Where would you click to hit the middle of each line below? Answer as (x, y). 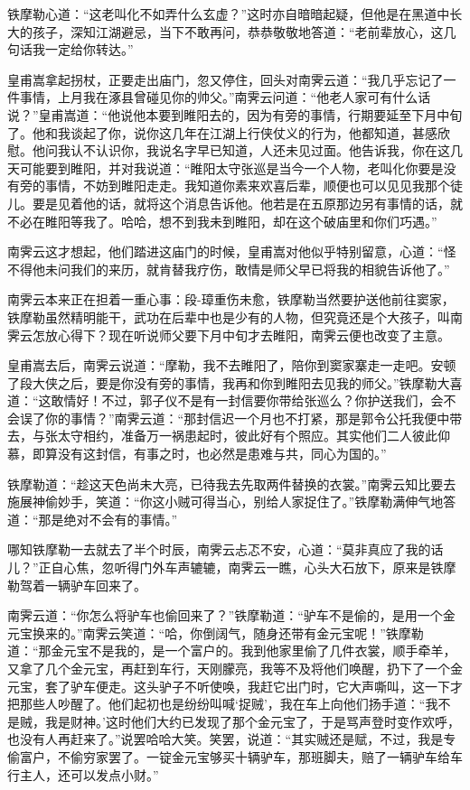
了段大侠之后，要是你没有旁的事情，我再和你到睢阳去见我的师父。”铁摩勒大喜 (235, 382)
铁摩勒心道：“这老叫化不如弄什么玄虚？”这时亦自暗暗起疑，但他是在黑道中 (229, 14)
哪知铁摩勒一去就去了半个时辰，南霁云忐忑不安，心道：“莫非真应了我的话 (226, 549)
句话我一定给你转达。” (70, 49)
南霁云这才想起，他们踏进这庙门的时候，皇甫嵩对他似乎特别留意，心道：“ (226, 251)
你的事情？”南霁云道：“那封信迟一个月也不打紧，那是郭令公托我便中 (247, 418)
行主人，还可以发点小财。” (83, 774)
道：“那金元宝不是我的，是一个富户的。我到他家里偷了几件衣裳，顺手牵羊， (232, 651)
